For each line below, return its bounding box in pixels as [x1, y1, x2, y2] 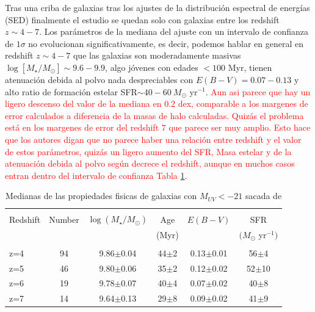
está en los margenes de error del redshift [5, 121, 159, 134]
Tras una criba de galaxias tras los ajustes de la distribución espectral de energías [5, 1, 310, 13]
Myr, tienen [228, 60, 272, 73]
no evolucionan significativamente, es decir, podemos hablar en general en [28, 37, 304, 49]
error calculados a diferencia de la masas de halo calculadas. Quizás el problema [5, 109, 304, 122]
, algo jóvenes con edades [105, 60, 198, 73]
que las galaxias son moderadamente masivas [73, 49, 241, 62]
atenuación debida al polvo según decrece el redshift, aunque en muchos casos [5, 157, 295, 170]
